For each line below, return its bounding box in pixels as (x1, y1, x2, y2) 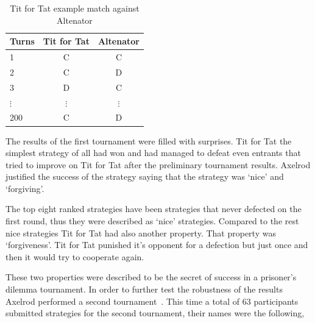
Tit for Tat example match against (10, 2, 140, 14)
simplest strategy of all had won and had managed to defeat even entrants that (5, 146, 301, 159)
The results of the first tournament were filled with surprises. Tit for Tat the (5, 134, 292, 147)
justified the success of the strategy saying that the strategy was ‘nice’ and (5, 170, 284, 183)
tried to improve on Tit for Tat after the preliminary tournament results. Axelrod (5, 158, 311, 171)
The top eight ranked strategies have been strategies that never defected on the (5, 202, 302, 215)
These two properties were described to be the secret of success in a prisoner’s (5, 271, 297, 283)
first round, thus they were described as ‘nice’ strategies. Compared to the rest (5, 215, 299, 227)
